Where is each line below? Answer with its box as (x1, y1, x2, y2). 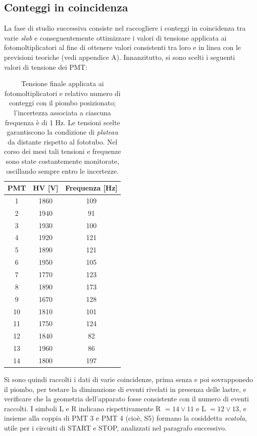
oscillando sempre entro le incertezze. (6, 165, 119, 176)
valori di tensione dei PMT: (4, 61, 88, 72)
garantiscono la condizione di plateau (6, 127, 118, 137)
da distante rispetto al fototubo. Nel (7, 136, 117, 146)
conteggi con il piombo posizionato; (9, 97, 116, 108)
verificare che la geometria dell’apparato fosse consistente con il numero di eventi (4, 393, 249, 404)
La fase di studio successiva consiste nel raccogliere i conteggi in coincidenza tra (4, 23, 246, 33)
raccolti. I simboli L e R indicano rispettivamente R (4, 403, 161, 413)
